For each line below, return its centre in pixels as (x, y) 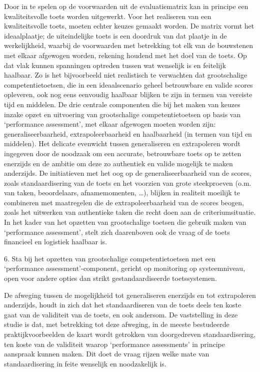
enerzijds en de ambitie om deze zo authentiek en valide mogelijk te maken (118, 163)
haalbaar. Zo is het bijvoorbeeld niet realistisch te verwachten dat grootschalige (126, 75)
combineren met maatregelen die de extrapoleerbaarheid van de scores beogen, (124, 202)
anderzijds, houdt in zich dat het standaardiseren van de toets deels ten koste (123, 305)
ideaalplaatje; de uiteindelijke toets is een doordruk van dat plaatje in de (115, 35)
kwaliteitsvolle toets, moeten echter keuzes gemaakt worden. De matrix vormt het (129, 26)
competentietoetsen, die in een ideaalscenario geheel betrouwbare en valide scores (128, 84)
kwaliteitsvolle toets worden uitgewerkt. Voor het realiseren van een (108, 16)
